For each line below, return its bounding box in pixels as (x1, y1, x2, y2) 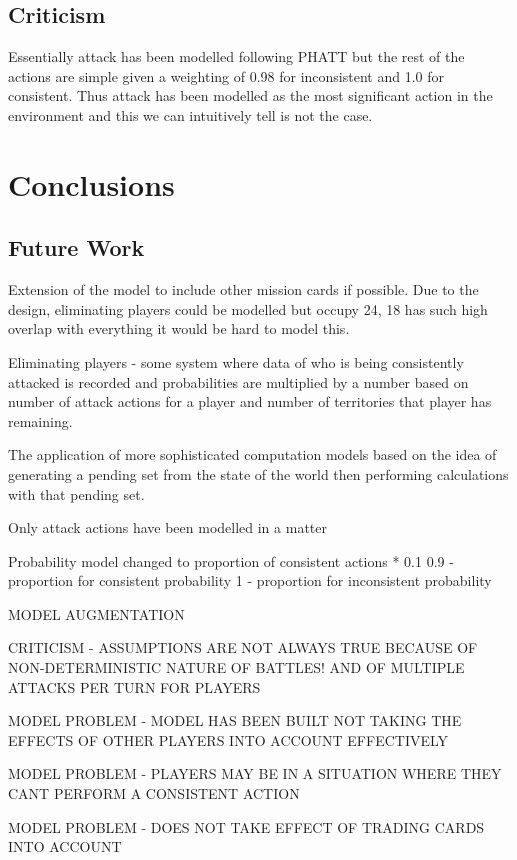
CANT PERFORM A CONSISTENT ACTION (8, 783, 300, 804)
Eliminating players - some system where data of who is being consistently (8, 351, 464, 372)
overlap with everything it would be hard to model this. (8, 318, 350, 339)
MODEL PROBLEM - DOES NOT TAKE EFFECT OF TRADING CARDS (8, 816, 485, 837)
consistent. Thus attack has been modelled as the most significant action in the (8, 85, 493, 106)
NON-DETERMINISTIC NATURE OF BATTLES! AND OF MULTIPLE (8, 657, 465, 678)
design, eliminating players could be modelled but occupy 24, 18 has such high (8, 298, 488, 319)
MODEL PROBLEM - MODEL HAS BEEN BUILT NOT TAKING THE (8, 710, 462, 731)
